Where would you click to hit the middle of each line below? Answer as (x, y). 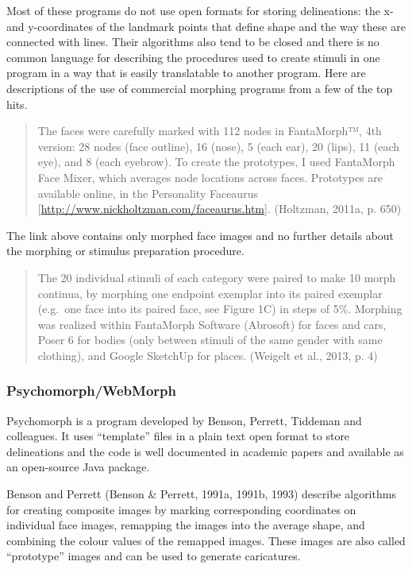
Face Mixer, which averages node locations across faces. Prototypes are (210, 177)
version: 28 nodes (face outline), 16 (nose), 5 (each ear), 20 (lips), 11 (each (219, 146)
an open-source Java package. (78, 467)
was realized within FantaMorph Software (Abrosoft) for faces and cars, (212, 324)
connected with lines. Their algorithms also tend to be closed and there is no (193, 42)
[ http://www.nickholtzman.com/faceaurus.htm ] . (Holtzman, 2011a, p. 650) (219, 209)
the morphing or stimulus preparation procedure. (125, 251)
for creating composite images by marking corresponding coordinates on (181, 509)
